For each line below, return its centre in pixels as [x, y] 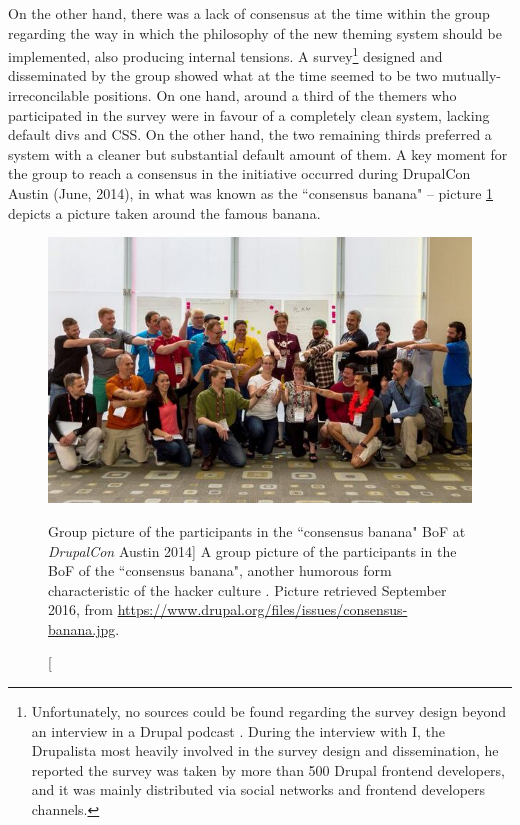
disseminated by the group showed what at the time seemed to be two [223, 75]
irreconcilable [48, 95]
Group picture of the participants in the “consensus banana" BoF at [257, 530]
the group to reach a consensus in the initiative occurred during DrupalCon [239, 173]
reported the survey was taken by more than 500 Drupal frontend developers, [268, 769]
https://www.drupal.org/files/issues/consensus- [262, 609]
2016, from [80, 609]
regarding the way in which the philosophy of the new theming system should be [255, 32]
